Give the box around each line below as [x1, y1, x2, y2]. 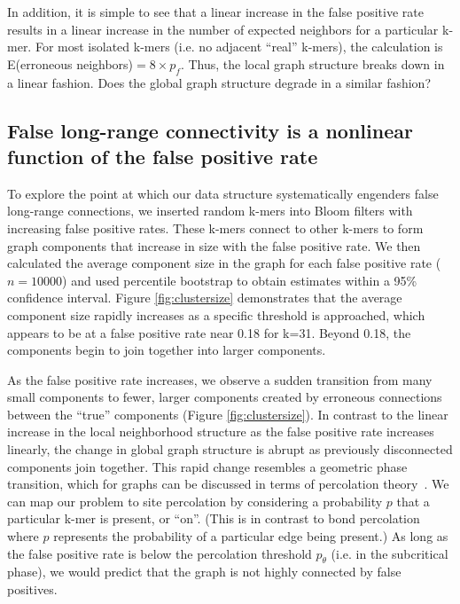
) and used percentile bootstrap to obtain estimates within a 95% [62, 271, 417, 289]
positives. [7, 580, 58, 599]
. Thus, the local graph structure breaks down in [180, 54, 445, 73]
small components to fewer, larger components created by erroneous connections [7, 388, 442, 406]
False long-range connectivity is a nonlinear [7, 116, 413, 144]
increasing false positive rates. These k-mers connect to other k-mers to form [7, 218, 424, 237]
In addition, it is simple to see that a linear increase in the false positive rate [7, 3, 424, 20]
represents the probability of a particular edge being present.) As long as [53, 527, 448, 545]
